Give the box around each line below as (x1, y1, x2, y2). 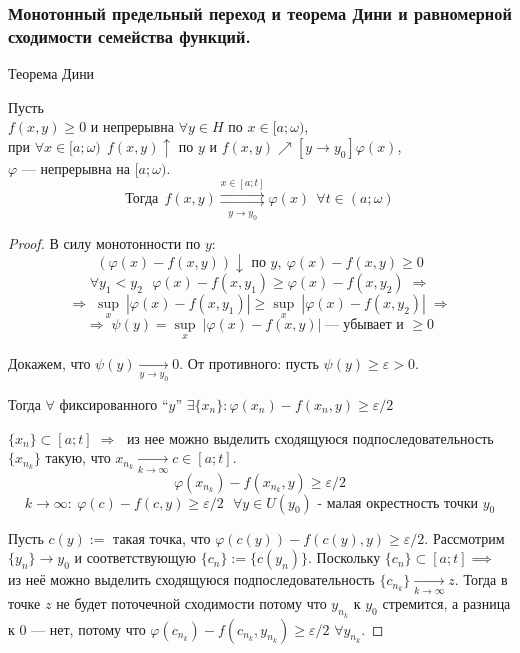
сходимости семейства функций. (8, 23, 251, 48)
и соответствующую (74, 547, 197, 568)
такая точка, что (113, 527, 211, 548)
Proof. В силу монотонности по (8, 232, 201, 253)
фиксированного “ (59, 394, 169, 415)
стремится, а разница (382, 593, 511, 614)
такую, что (45, 447, 111, 468)
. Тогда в (454, 569, 508, 590)
